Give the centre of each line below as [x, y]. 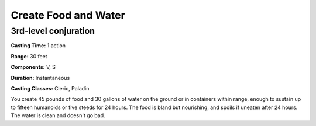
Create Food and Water [68, 15]
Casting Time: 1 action [38, 45]
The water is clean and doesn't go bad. [58, 116]
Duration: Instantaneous [40, 78]
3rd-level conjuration [53, 31]
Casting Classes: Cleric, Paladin [50, 88]
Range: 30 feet [29, 56]
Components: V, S [33, 67]
